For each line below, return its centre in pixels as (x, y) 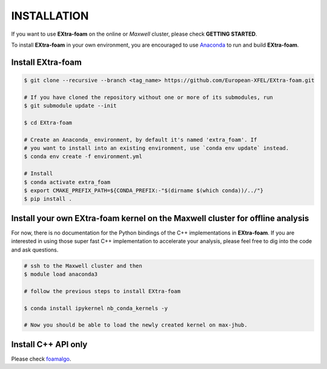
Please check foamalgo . (41, 359)
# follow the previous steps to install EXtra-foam (102, 291)
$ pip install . (48, 199)
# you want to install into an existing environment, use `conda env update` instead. (157, 148)
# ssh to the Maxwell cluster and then (83, 266)
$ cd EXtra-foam (48, 122)
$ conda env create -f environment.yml (83, 157)
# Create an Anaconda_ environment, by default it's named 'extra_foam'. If (140, 140)
